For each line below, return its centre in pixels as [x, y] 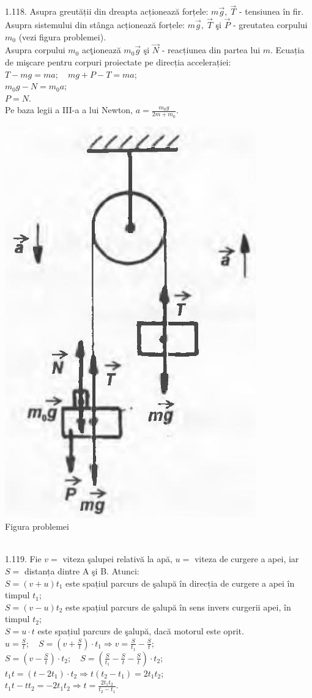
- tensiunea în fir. [271, 11]
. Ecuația [288, 50]
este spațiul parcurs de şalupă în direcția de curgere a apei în [180, 583]
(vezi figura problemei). [62, 36]
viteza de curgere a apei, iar [247, 559]
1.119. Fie [23, 559]
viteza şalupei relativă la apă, [117, 559]
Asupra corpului [35, 50]
